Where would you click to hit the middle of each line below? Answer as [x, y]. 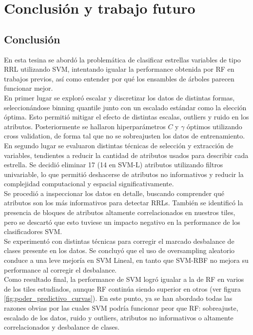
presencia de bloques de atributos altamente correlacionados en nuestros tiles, [120, 212]
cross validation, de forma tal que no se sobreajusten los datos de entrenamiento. [125, 136]
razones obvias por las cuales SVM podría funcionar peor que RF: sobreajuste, [121, 308]
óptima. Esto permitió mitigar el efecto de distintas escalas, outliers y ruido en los [126, 117]
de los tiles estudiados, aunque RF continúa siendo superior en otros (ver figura [123, 288]
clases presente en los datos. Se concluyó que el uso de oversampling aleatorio [119, 250]
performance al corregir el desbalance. [60, 269]
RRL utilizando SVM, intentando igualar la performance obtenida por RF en [119, 69]
